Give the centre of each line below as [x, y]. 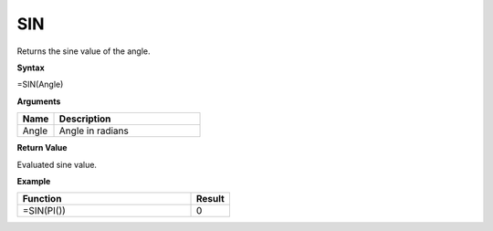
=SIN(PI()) [44, 211]
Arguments [39, 101]
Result [210, 199]
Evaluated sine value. [57, 164]
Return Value [42, 148]
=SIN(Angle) [40, 84]
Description [85, 119]
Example [34, 181]
